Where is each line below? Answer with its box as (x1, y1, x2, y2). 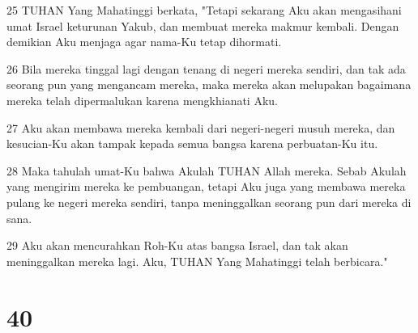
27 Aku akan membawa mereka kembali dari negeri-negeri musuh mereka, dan (6, 119, 395, 136)
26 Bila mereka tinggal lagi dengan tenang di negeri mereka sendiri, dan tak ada (6, 60, 406, 77)
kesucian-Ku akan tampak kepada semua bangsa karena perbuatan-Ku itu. (6, 135, 378, 152)
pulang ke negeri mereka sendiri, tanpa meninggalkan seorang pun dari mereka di (6, 193, 412, 210)
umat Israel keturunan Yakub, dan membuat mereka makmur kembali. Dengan (6, 17, 399, 34)
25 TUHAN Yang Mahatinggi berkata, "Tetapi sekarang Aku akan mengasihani (6, 2, 402, 18)
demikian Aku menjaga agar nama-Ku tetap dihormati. (6, 33, 282, 50)
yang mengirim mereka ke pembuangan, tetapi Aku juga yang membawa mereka (6, 178, 406, 195)
